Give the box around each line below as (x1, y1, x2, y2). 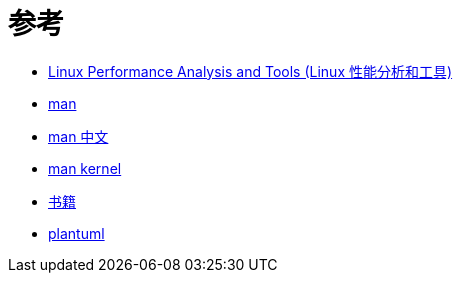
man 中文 (48, 127, 109, 145)
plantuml (48, 224, 105, 242)
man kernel (48, 159, 122, 177)
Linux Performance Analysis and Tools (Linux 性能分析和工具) (48, 62, 453, 80)
